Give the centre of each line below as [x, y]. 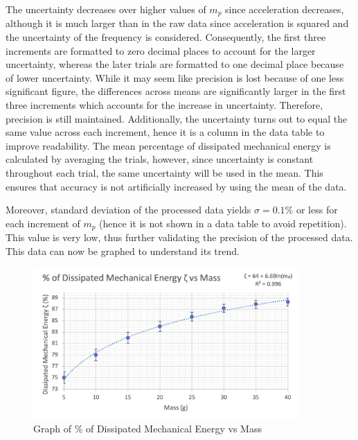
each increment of [43, 223]
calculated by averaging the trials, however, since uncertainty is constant [160, 159]
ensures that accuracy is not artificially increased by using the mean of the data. [176, 186]
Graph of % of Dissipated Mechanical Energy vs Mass [147, 428]
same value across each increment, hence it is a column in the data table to [165, 132]
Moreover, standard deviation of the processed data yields [128, 210]
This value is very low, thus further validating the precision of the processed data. [179, 237]
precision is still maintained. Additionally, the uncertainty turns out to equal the [177, 118]
